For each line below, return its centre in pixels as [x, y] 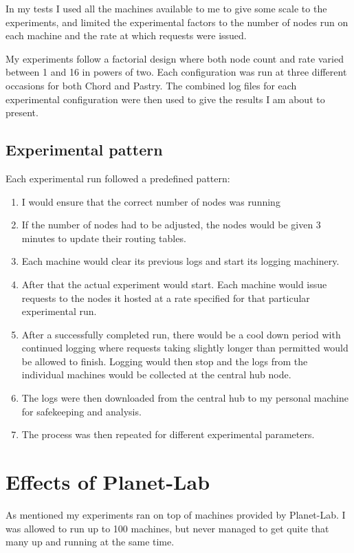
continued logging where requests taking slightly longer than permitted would [185, 348]
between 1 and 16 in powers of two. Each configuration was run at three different [176, 72]
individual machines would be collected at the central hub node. [156, 375]
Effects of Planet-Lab [108, 482]
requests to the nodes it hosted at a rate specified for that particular [166, 297]
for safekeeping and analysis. [81, 411]
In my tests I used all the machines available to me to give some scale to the [166, 8]
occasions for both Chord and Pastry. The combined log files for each [151, 85]
